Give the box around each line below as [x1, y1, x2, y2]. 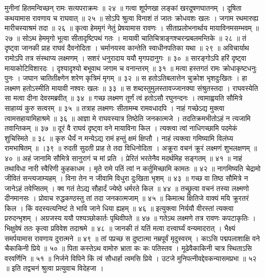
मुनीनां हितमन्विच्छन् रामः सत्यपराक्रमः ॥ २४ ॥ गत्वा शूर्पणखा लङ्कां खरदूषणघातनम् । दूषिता [5, 3, 242, 13]
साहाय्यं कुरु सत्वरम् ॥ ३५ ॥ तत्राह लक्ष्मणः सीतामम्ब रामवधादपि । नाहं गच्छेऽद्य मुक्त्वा [5, 102, 225, 113]
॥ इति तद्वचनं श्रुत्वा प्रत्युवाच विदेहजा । [5, 263, 104, 273]
